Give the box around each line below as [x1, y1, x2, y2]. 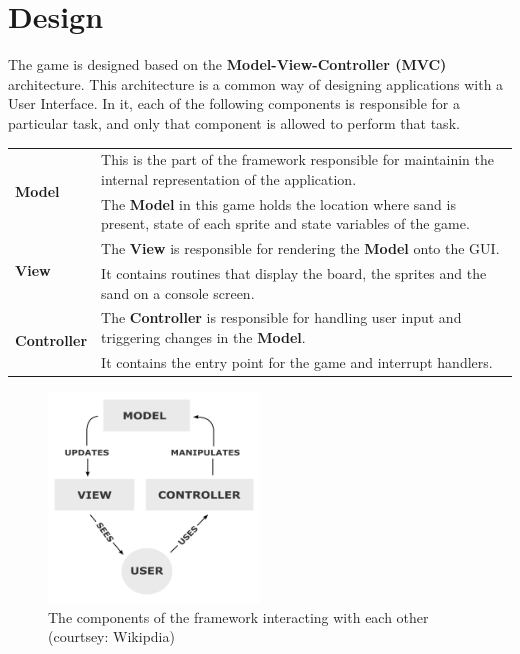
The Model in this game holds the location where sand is [101, 193, 456, 214]
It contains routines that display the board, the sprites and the [101, 262, 487, 283]
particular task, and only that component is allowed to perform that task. [8, 112, 460, 133]
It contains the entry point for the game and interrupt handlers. [101, 351, 493, 372]
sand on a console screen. [101, 282, 255, 303]
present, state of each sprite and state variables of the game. [101, 213, 470, 234]
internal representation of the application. [101, 168, 357, 189]
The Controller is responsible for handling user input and [101, 307, 462, 328]
